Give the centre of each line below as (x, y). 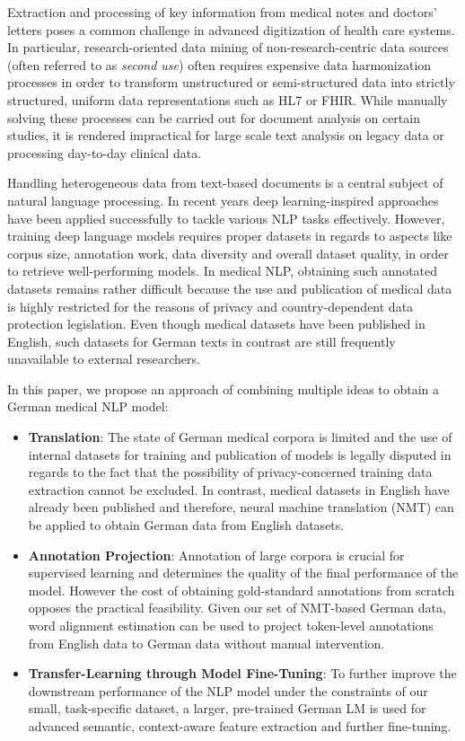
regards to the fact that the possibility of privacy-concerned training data (230, 472)
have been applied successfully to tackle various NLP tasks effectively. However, (226, 218)
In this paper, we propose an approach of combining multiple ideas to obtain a (224, 388)
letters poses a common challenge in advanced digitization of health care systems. (231, 29)
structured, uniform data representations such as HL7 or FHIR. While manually (228, 99)
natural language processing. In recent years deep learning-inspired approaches (223, 200)
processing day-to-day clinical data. (105, 152)
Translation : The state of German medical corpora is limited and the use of (240, 437)
